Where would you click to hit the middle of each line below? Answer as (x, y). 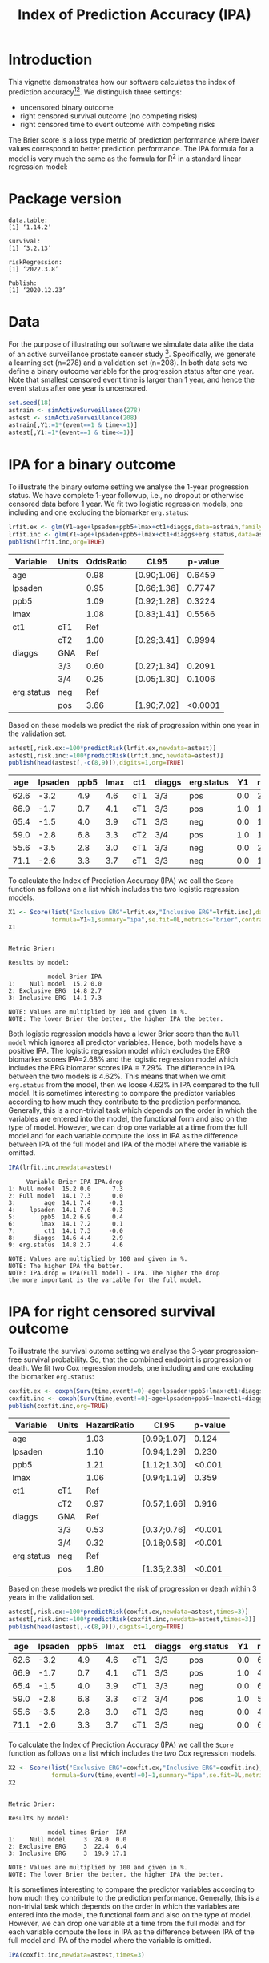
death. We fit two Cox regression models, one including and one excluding (131, 1367)
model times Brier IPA (87, 1832)
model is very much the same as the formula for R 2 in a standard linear (125, 158)
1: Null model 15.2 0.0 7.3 (66, 1189)
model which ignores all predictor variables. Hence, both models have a (125, 1042)
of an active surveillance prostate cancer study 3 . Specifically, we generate (132, 353)
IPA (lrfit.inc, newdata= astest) (60, 1167)
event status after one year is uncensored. (78, 388)
